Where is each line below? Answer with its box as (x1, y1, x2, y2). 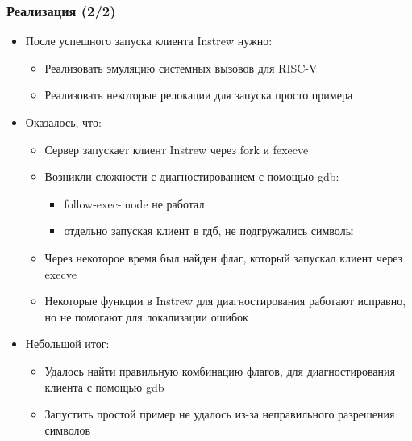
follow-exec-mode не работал (64, 195, 205, 212)
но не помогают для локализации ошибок (44, 308, 248, 325)
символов (44, 421, 91, 438)
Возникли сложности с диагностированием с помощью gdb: (44, 168, 339, 185)
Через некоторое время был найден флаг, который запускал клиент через (44, 249, 403, 266)
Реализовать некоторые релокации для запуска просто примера (44, 86, 353, 103)
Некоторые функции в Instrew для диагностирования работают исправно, (44, 292, 406, 309)
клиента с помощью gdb (44, 378, 164, 395)
